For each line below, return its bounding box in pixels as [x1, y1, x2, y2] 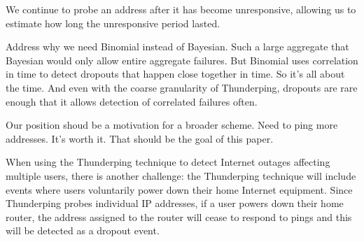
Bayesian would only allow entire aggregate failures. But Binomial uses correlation [6, 52, 358, 67]
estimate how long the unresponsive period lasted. [6, 15, 220, 30]
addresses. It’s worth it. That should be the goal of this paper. [6, 131, 274, 145]
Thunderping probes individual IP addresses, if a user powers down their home [6, 196, 344, 211]
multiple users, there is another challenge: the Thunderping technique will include [6, 168, 356, 183]
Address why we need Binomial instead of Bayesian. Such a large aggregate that [6, 39, 349, 54]
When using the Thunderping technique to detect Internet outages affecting [6, 155, 330, 169]
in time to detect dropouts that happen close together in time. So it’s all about [6, 66, 345, 81]
